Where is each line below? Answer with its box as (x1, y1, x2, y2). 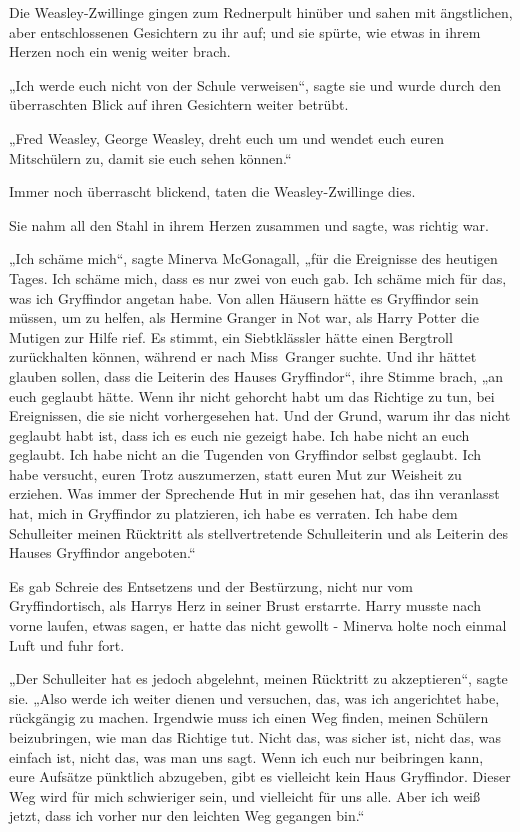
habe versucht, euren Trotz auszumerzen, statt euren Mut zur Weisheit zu (9, 463, 462, 484)
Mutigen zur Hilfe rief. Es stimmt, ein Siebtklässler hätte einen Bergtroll (9, 326, 453, 347)
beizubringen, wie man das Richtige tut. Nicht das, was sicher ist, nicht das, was (9, 727, 501, 747)
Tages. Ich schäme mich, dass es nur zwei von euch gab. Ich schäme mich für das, (9, 267, 507, 288)
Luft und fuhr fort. (9, 634, 125, 655)
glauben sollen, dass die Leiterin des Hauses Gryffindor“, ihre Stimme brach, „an (9, 365, 504, 386)
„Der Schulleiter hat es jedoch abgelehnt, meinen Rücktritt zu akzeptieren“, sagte (9, 668, 508, 689)
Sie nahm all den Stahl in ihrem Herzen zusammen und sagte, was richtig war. (9, 214, 489, 235)
